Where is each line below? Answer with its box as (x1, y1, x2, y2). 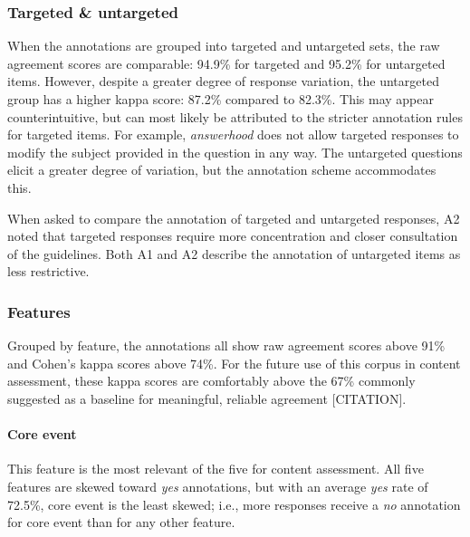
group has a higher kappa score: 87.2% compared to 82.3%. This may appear (7, 90, 434, 108)
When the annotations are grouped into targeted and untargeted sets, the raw (7, 36, 440, 55)
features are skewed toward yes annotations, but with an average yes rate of (7, 476, 428, 495)
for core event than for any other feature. (7, 513, 235, 532)
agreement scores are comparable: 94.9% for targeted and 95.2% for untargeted (7, 53, 446, 72)
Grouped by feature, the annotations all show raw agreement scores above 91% (7, 336, 446, 355)
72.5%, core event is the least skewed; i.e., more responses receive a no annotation (7, 494, 461, 513)
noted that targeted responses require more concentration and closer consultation (7, 226, 458, 245)
